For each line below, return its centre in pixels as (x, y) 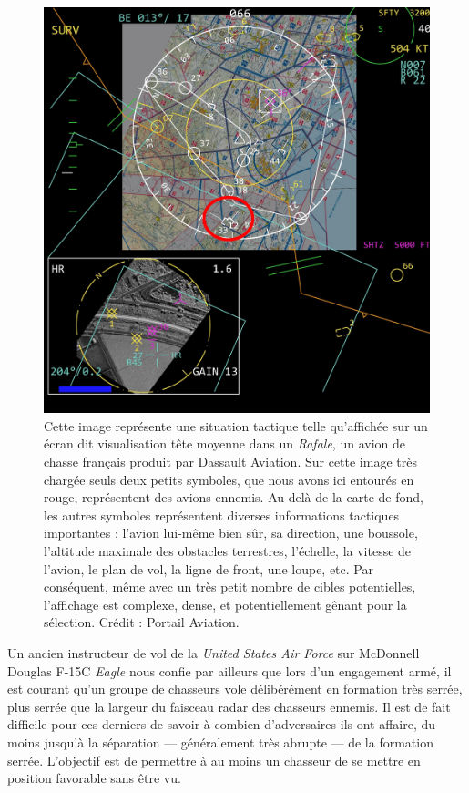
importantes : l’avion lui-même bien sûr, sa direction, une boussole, (231, 533)
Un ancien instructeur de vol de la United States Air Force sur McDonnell (214, 653)
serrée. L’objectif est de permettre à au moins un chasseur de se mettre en (214, 760)
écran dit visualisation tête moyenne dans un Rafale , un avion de (224, 443)
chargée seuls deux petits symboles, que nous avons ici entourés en (229, 479)
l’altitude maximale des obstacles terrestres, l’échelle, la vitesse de (228, 551)
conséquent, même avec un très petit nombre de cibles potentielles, (230, 587)
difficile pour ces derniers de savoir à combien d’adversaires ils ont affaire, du (222, 724)
